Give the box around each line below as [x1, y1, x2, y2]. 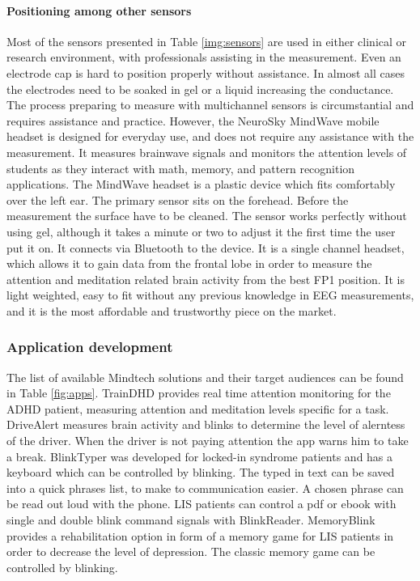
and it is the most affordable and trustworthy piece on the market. [6, 302, 337, 319]
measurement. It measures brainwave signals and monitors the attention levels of [6, 143, 407, 160]
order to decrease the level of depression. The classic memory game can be [6, 543, 375, 560]
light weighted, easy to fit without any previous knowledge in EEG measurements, [6, 286, 414, 303]
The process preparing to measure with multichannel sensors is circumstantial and [6, 96, 414, 113]
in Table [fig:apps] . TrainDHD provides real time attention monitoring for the [6, 384, 391, 401]
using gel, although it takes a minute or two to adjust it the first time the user [6, 223, 396, 240]
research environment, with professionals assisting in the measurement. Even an [6, 49, 401, 66]
